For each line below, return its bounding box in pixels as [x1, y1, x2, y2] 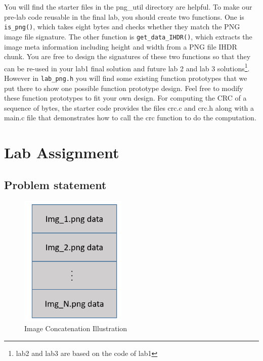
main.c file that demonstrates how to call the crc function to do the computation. [4, 112, 256, 123]
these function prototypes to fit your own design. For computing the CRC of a [4, 93, 247, 103]
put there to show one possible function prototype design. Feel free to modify [4, 82, 243, 93]
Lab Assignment [4, 142, 119, 163]
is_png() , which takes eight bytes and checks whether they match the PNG [4, 21, 240, 32]
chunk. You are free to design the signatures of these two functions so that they [4, 51, 251, 62]
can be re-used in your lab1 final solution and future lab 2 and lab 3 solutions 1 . [4, 61, 250, 73]
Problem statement [4, 176, 107, 192]
